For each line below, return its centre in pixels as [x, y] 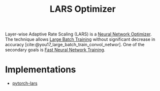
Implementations [41, 70]
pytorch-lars [25, 83]
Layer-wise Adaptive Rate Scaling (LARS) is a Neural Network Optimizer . [78, 34]
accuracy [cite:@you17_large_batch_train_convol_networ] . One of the [75, 45]
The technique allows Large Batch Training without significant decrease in [80, 39]
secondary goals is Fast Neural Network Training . [55, 50]
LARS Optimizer [83, 9]
